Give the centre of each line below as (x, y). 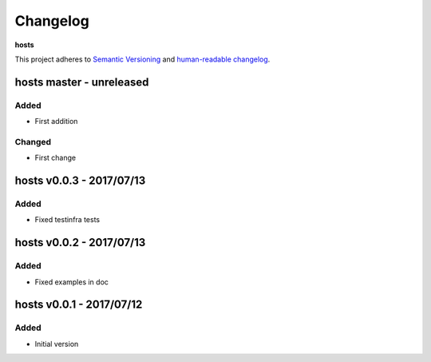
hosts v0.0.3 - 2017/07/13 (80, 181)
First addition (56, 121)
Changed (33, 141)
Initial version (57, 344)
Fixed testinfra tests (67, 220)
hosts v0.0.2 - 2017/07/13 (80, 243)
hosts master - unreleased (82, 82)
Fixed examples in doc (72, 282)
